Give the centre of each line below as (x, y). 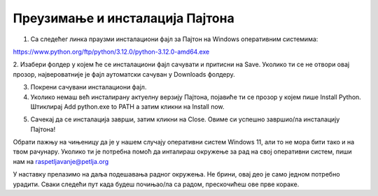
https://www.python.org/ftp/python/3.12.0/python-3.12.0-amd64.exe (111, 52)
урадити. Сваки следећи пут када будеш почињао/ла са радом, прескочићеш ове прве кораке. (156, 184)
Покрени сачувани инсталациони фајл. (89, 87)
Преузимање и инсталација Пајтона (124, 18)
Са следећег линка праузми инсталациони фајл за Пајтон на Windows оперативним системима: (174, 39)
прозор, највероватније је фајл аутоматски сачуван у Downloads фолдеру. (124, 74)
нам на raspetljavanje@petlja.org (61, 161)
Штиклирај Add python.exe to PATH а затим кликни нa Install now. (127, 106)
